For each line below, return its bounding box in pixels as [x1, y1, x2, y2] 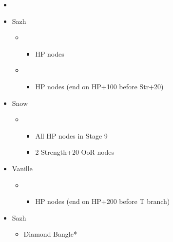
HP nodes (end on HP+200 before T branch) [35, 196, 170, 206]
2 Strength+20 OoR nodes [35, 147, 115, 157]
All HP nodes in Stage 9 [35, 130, 108, 141]
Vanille [12, 163, 33, 173]
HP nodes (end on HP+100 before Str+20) [35, 81, 164, 91]
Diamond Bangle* [23, 229, 77, 239]
